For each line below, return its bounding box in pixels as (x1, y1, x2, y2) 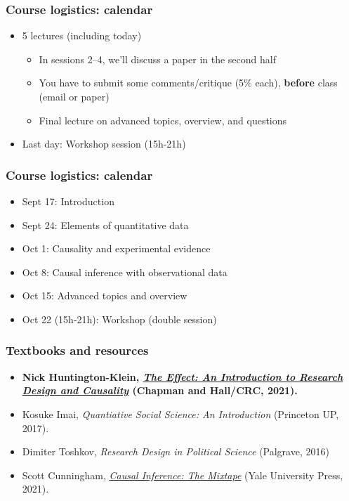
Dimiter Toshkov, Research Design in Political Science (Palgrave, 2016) (22, 444, 329, 459)
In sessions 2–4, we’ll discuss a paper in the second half (39, 51, 276, 66)
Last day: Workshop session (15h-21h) (22, 136, 186, 151)
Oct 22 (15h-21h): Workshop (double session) (22, 311, 217, 326)
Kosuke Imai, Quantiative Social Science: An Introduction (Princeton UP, (22, 406, 339, 421)
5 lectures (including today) (22, 28, 142, 43)
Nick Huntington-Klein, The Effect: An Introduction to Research (22, 369, 343, 384)
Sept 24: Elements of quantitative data (22, 217, 189, 232)
